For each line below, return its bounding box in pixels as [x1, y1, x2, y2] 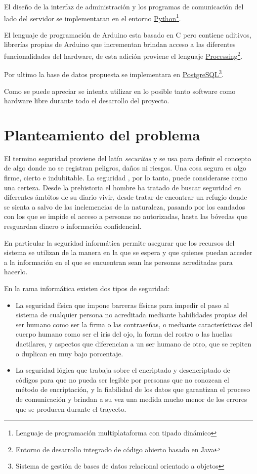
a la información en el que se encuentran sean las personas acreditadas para [4, 257, 233, 267]
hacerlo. [4, 266, 28, 277]
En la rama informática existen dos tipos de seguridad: [4, 283, 170, 293]
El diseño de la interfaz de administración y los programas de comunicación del [4, 1, 244, 11]
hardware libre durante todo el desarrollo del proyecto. [4, 95, 170, 106]
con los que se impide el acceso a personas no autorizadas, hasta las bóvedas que [4, 211, 248, 221]
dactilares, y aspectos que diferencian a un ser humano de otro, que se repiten [15, 338, 252, 348]
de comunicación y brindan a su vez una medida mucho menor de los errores [15, 393, 247, 404]
